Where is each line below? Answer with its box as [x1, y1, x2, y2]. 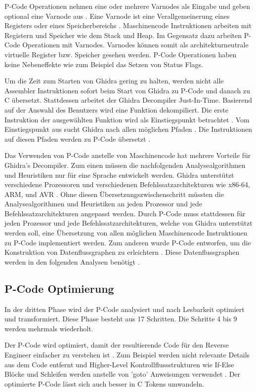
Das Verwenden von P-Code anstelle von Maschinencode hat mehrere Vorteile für [4, 150, 251, 160]
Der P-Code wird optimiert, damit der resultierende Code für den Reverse [4, 340, 229, 350]
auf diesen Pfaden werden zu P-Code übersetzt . [4, 133, 151, 144]
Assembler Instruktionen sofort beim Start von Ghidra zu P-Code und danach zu [4, 85, 251, 95]
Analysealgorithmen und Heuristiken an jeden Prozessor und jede [4, 198, 203, 209]
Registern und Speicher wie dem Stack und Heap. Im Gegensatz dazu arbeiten [4, 30, 242, 40]
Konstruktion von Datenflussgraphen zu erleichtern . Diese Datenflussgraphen [4, 247, 240, 257]
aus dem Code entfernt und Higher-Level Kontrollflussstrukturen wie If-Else [4, 359, 234, 369]
